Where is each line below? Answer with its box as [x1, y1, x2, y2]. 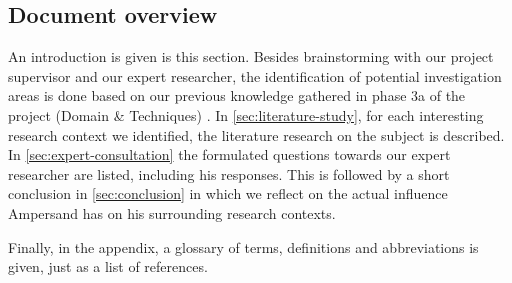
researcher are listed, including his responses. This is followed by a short [8, 163, 450, 184]
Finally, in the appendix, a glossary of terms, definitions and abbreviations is [8, 236, 479, 257]
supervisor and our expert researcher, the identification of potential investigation [8, 65, 502, 86]
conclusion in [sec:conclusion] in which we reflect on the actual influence [8, 183, 448, 204]
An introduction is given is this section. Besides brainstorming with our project [8, 46, 494, 67]
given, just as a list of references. [8, 256, 208, 277]
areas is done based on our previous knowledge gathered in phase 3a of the [8, 85, 466, 106]
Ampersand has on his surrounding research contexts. [8, 202, 336, 223]
